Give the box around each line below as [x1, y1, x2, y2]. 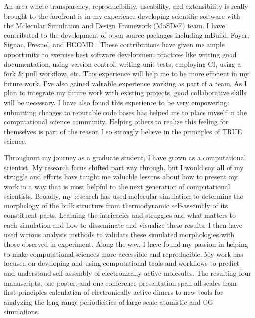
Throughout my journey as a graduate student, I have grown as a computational [4, 152, 246, 162]
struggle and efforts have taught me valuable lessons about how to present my [4, 172, 238, 182]
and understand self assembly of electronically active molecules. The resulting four [4, 268, 251, 278]
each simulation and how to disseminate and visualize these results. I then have [4, 220, 242, 230]
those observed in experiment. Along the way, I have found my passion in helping [4, 239, 248, 249]
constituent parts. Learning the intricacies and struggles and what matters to [4, 210, 236, 220]
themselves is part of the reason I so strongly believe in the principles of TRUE [4, 126, 242, 136]
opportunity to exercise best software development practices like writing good [4, 49, 237, 59]
